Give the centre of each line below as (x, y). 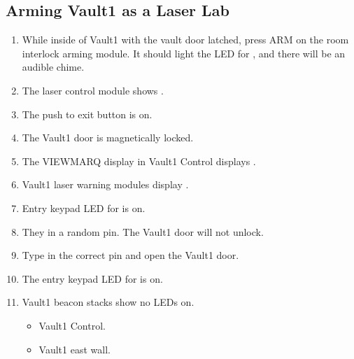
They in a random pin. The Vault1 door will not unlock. (143, 231)
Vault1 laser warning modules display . (105, 184)
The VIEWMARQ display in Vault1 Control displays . (139, 161)
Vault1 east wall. (75, 349)
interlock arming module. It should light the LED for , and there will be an (184, 53)
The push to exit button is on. (87, 114)
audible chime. (53, 67)
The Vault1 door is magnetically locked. (108, 138)
